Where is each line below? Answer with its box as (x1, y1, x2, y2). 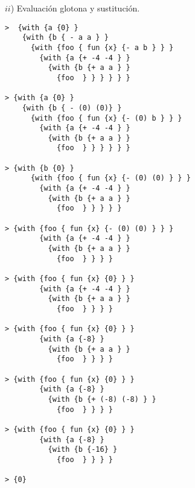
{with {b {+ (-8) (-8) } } (48, 395, 156, 404)
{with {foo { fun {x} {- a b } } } (30, 43, 174, 52)
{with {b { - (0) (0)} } (22, 103, 122, 112)
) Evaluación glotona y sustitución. (10, 2, 140, 14)
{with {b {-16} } (48, 445, 118, 454)
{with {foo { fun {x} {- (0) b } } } (30, 113, 182, 122)
